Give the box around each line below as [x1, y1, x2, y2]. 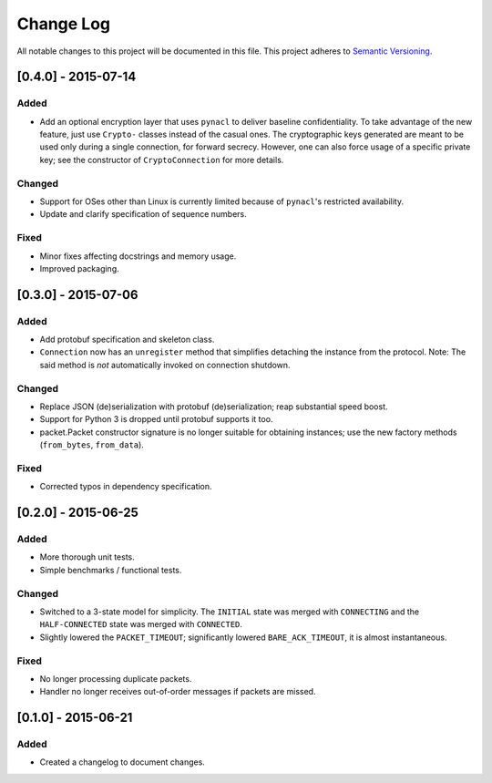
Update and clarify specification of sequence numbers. [39, 209, 247, 220]
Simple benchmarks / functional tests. [39, 564, 182, 575]
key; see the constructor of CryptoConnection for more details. [39, 154, 284, 165]
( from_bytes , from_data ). [39, 439, 145, 450]
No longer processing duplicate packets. [39, 673, 192, 684]
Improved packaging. [39, 263, 120, 273]
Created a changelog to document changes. [39, 757, 205, 768]
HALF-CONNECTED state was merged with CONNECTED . [39, 619, 243, 630]
